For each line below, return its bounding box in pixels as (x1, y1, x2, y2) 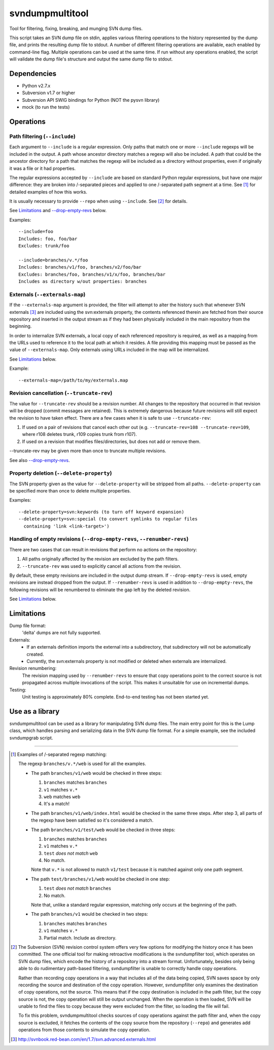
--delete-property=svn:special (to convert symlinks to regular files (18, 516, 198, 522)
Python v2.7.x (22, 83, 51, 89)
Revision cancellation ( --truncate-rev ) (9, 390, 113, 397)
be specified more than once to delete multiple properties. (9, 488, 131, 494)
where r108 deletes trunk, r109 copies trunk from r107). (22, 431, 137, 437)
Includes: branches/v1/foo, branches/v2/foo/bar (18, 265, 142, 270)
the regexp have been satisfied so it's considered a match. (31, 817, 154, 824)
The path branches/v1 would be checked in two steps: (31, 911, 148, 917)
